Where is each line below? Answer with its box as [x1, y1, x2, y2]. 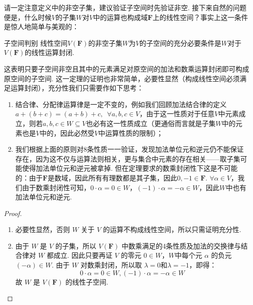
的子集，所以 [55, 240, 96, 251]
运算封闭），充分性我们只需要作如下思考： [10, 83, 144, 93]
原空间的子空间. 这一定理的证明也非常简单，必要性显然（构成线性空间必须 [4, 73, 240, 83]
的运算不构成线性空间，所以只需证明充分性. [103, 224, 241, 234]
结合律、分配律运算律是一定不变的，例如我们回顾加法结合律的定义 [15, 99, 227, 109]
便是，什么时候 [4, 12, 52, 22]
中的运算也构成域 [93, 12, 148, 22]
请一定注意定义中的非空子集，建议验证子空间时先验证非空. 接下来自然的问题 [4, 2, 247, 12]
